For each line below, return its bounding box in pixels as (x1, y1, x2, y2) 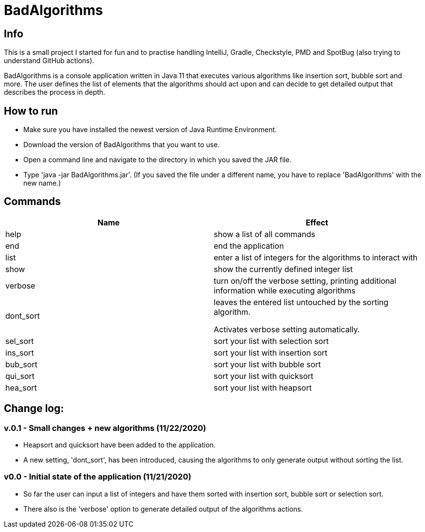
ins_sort (5, 347, 34, 358)
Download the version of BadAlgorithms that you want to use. (23, 140, 220, 149)
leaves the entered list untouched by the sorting (214, 297, 389, 307)
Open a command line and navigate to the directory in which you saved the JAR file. (23, 155, 291, 164)
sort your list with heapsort (214, 382, 312, 393)
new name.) (23, 179, 61, 188)
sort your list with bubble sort (214, 359, 321, 369)
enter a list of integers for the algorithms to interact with (214, 252, 418, 262)
